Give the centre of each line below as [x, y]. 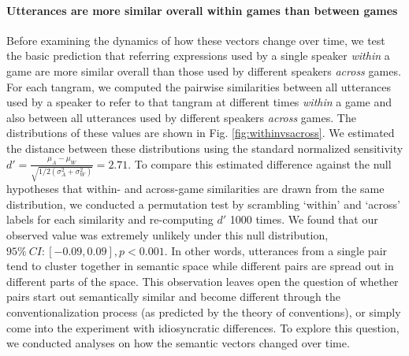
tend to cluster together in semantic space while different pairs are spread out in [200, 266]
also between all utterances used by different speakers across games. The [181, 117]
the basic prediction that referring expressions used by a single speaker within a [198, 56]
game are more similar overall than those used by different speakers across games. [204, 70]
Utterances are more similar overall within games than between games [202, 10]
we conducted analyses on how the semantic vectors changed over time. [178, 343]
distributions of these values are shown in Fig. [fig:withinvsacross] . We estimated [201, 133]
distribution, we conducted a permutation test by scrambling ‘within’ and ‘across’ [203, 204]
